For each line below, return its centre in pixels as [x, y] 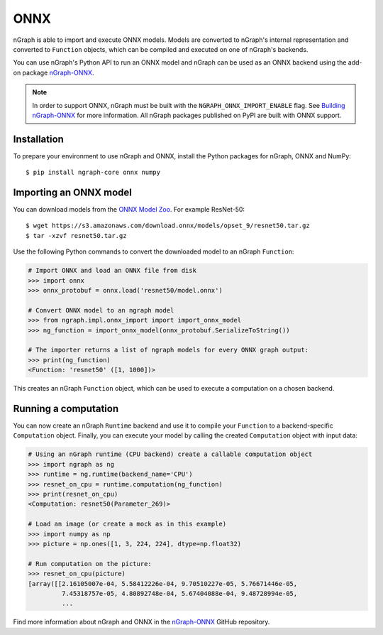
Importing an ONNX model [73, 192]
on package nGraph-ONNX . [54, 72]
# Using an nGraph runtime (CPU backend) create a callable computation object [170, 454]
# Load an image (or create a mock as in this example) [127, 524]
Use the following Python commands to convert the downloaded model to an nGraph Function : [154, 251]
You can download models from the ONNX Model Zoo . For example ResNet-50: [129, 210]
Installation [38, 139]
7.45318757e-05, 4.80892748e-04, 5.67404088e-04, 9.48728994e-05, [179, 593]
